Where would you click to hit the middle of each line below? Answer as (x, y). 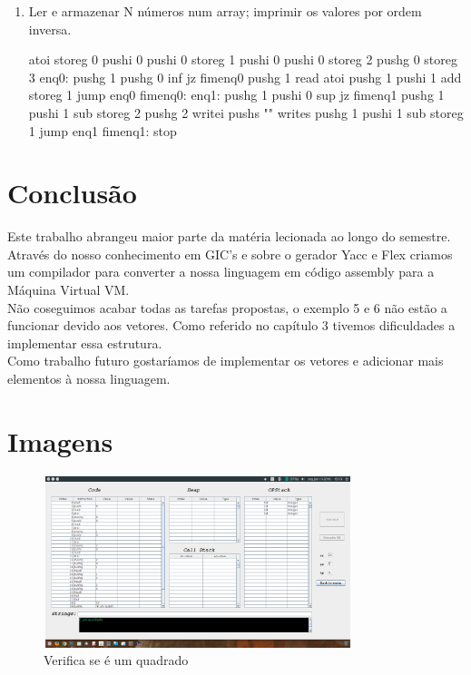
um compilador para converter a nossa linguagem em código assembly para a (221, 272)
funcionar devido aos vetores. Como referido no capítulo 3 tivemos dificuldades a (231, 325)
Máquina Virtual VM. (69, 290)
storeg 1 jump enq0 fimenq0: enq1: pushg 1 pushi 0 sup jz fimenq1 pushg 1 (236, 95)
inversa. (50, 29)
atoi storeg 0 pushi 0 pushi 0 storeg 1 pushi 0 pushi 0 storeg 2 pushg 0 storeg (243, 59)
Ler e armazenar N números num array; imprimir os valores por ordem (225, 11)
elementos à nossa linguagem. (89, 379)
